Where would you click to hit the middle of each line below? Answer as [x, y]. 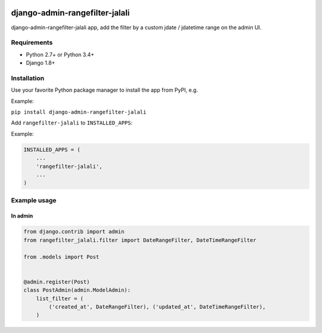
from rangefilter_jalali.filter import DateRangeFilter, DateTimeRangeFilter [140, 240]
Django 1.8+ [41, 63]
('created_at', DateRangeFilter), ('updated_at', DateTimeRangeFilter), [157, 306]
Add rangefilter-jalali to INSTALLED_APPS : [72, 123]
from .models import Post [61, 257]
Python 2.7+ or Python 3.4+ [60, 54]
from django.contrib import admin [74, 232]
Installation [28, 78]
